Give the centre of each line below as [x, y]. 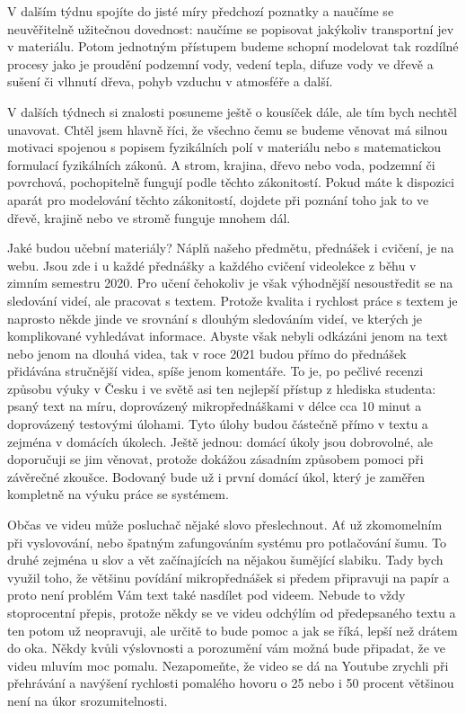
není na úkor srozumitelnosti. [88, 700]
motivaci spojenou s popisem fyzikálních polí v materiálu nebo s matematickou [224, 147]
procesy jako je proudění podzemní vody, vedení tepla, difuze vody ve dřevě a [220, 63]
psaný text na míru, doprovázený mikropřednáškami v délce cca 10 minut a [215, 406]
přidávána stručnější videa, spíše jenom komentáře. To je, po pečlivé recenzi [215, 371]
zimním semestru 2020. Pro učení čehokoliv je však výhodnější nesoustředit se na [230, 283]
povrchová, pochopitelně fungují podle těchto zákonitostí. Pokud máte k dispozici [231, 182]
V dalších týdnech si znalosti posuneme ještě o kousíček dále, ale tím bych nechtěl [232, 111]
